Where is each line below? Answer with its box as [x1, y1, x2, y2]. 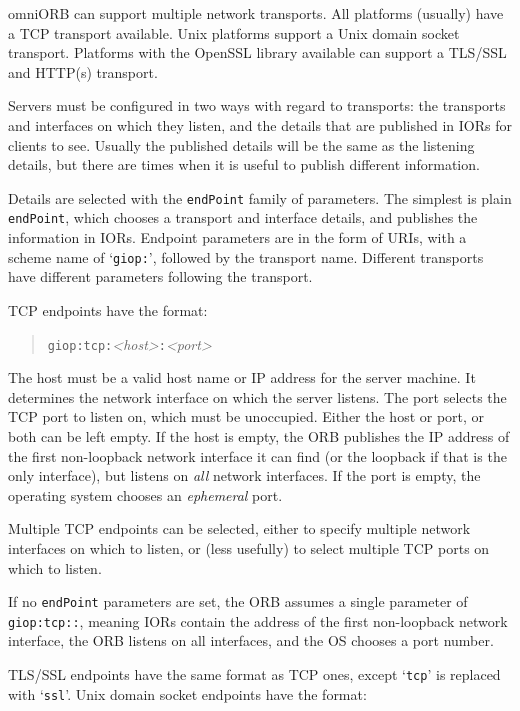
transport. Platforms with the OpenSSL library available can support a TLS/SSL [8, 42, 507, 63]
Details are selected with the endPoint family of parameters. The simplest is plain [8, 187, 512, 208]
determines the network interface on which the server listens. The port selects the [8, 386, 507, 407]
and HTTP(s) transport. [8, 61, 158, 82]
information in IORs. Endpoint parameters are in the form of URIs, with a [8, 227, 467, 248]
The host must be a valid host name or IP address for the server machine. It [8, 367, 476, 388]
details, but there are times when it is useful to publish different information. [8, 154, 480, 175]
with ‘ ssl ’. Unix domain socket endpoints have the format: [8, 683, 367, 704]
